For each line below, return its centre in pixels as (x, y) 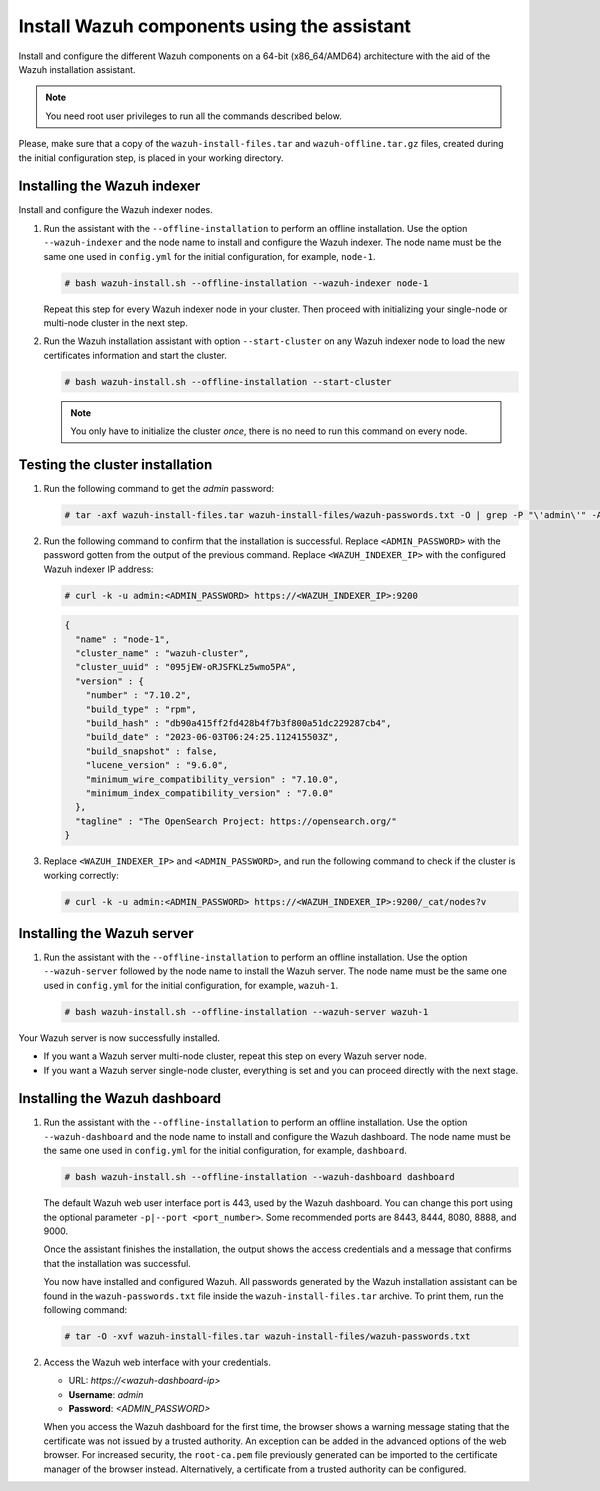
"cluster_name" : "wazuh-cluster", (162, 653)
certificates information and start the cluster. (135, 355)
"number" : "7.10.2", (138, 695)
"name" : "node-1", (123, 639)
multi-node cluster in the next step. (116, 322)
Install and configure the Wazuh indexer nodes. (116, 210)
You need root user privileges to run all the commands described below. (193, 116)
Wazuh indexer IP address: (98, 569)
